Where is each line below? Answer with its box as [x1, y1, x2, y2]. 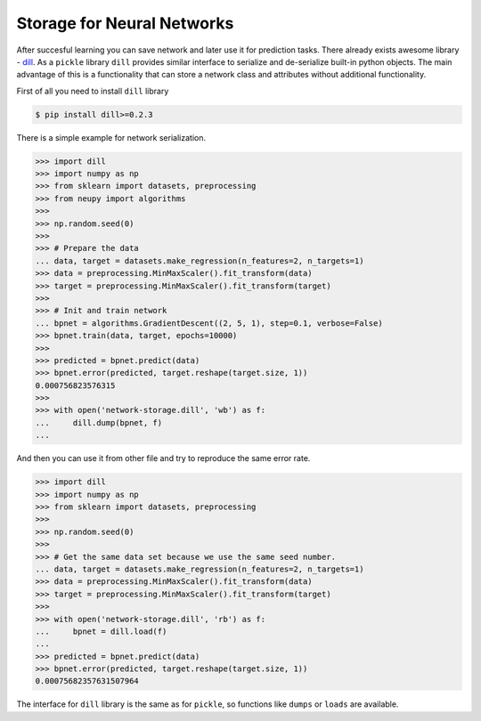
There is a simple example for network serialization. [16, 132, 207, 142]
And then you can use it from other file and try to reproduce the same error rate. [16, 453, 311, 464]
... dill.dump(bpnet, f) [35, 417, 163, 427]
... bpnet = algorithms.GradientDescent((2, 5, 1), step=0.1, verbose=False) [35, 318, 383, 328]
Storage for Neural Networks [16, 13, 234, 33]
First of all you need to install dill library [16, 85, 169, 96]
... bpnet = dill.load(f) [35, 626, 167, 636]
